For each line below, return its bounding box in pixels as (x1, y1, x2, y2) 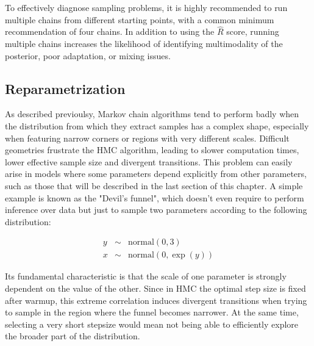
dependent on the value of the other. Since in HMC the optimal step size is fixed (5, 281, 306, 294)
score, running (226, 25, 279, 38)
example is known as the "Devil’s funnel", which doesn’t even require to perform (5, 191, 304, 204)
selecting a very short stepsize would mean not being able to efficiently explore (5, 317, 299, 330)
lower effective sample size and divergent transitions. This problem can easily (5, 155, 293, 168)
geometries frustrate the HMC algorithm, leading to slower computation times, (5, 143, 299, 156)
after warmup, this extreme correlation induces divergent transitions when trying (5, 294, 307, 306)
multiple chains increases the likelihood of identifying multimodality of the (5, 37, 283, 49)
